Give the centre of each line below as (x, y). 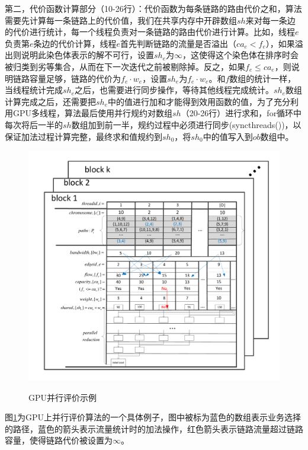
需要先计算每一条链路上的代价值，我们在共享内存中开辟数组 (121, 20)
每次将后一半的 (34, 124)
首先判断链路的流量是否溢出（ (179, 43)
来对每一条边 (270, 20)
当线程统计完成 (34, 90)
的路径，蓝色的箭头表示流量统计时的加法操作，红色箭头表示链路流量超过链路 (154, 428)
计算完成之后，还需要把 (50, 101)
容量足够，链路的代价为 (75, 78)
